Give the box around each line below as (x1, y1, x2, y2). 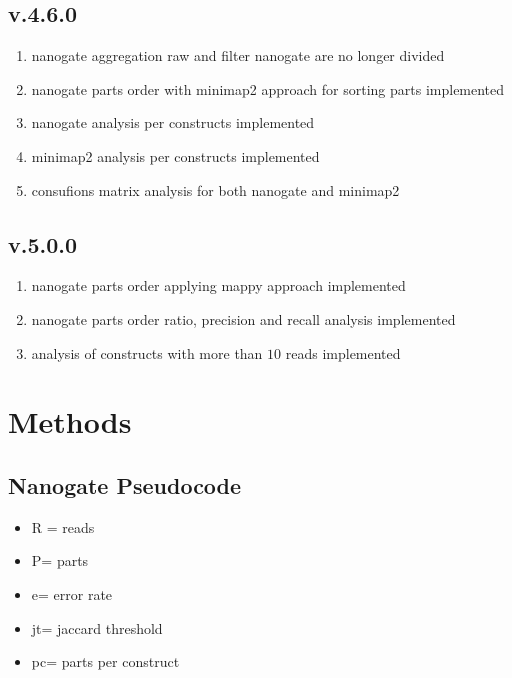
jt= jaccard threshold (31, 617, 163, 638)
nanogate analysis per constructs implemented (31, 112, 315, 133)
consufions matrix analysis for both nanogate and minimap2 (31, 179, 400, 200)
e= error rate (31, 583, 113, 604)
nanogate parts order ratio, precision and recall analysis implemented (31, 308, 456, 329)
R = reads (31, 516, 95, 537)
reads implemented (285, 342, 401, 363)
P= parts (31, 550, 89, 571)
